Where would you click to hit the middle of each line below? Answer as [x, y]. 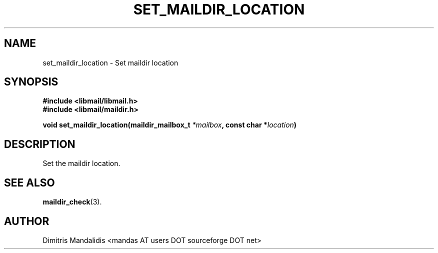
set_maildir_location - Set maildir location [110, 62]
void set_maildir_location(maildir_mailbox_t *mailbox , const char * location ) [170, 125]
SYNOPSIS [31, 82]
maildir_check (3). [72, 202]
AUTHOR [27, 221]
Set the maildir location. [81, 163]
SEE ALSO [29, 182]
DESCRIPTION [40, 144]
